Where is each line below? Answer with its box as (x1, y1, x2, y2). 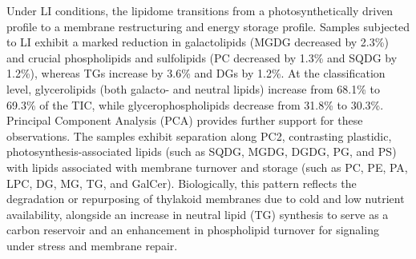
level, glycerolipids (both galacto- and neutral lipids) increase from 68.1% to (6, 80, 380, 97)
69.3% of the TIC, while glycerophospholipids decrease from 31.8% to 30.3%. (6, 96, 384, 113)
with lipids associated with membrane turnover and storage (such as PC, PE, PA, (6, 158, 408, 175)
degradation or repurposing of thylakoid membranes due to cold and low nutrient (6, 190, 405, 207)
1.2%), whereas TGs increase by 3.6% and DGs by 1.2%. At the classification (6, 65, 386, 82)
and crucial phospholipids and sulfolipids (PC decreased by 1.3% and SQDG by (6, 49, 398, 66)
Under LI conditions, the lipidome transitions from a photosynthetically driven (6, 2, 394, 18)
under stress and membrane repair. (6, 237, 178, 253)
